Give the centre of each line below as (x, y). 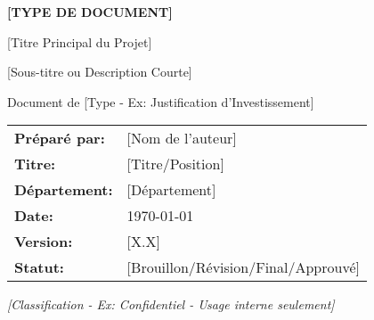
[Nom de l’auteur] (182, 138)
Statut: (39, 267)
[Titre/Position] (175, 164)
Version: (44, 242)
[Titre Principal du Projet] (80, 41)
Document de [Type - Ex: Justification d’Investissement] (161, 101)
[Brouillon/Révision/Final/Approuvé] (243, 267)
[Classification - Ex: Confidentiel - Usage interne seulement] (171, 304)
